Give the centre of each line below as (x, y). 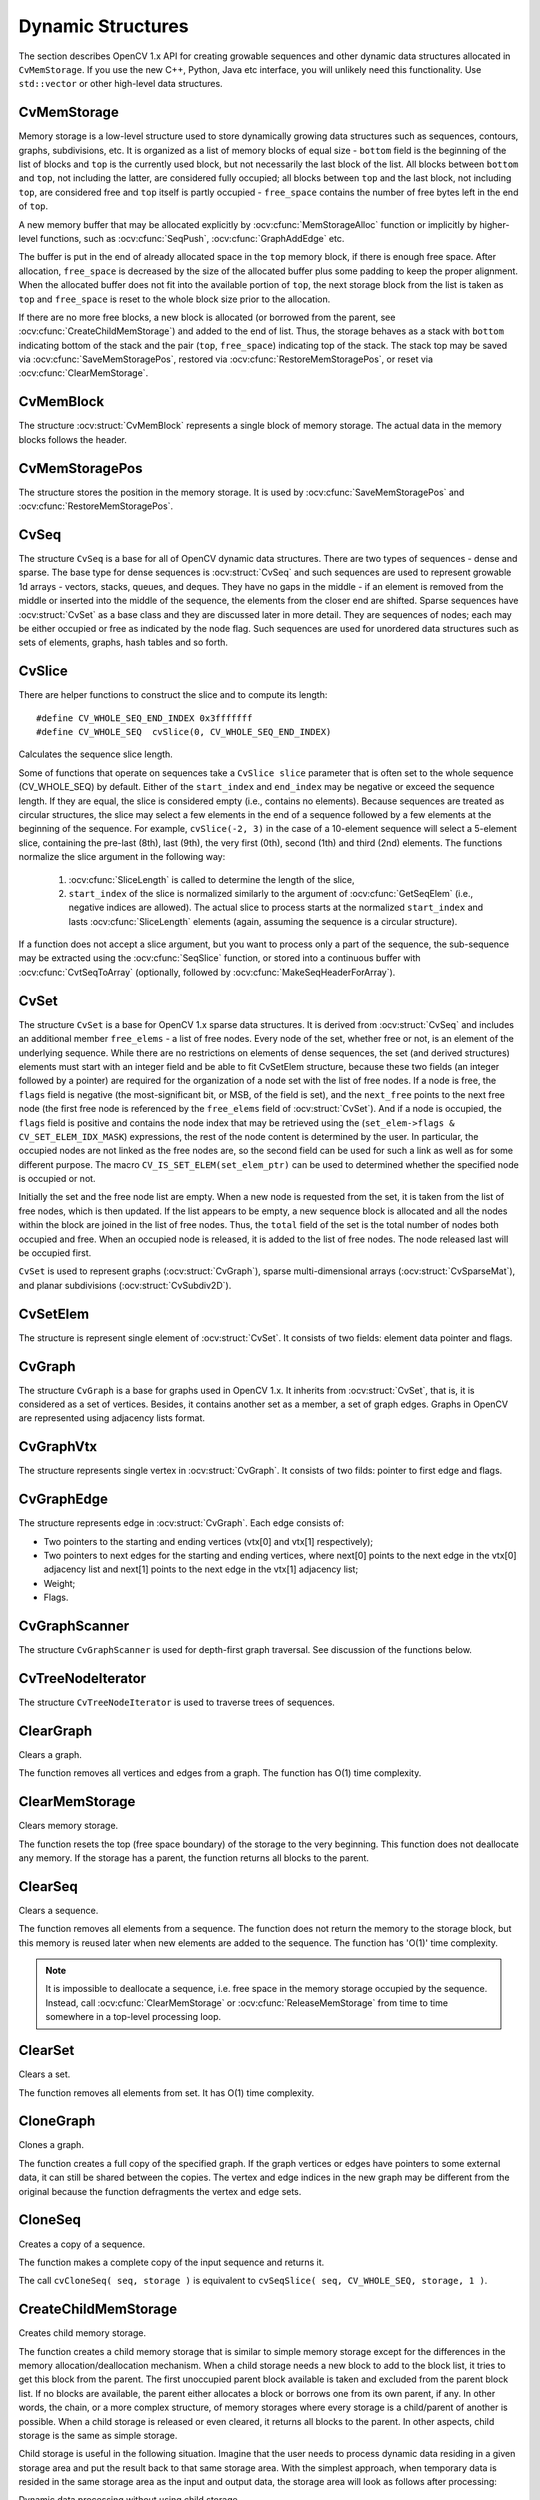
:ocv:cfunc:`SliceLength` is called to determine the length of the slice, (211, 879)
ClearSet (46, 2050)
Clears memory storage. (68, 1826)
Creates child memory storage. (82, 2333)
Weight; (59, 1583)
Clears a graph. (50, 1754)
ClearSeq (48, 1886)
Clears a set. (44, 2074)
